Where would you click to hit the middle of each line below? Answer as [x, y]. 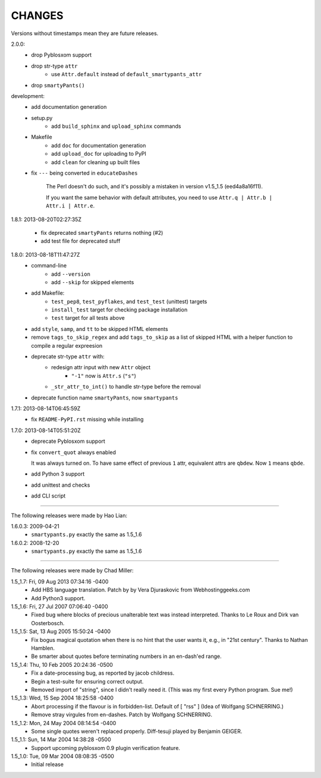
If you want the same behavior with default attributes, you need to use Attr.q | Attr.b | [159, 197]
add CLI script [48, 496]
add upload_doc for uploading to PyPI [99, 154]
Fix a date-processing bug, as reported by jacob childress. [103, 673]
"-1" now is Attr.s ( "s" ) [104, 376]
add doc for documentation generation [99, 145]
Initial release [47, 764]
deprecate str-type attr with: [68, 357]
